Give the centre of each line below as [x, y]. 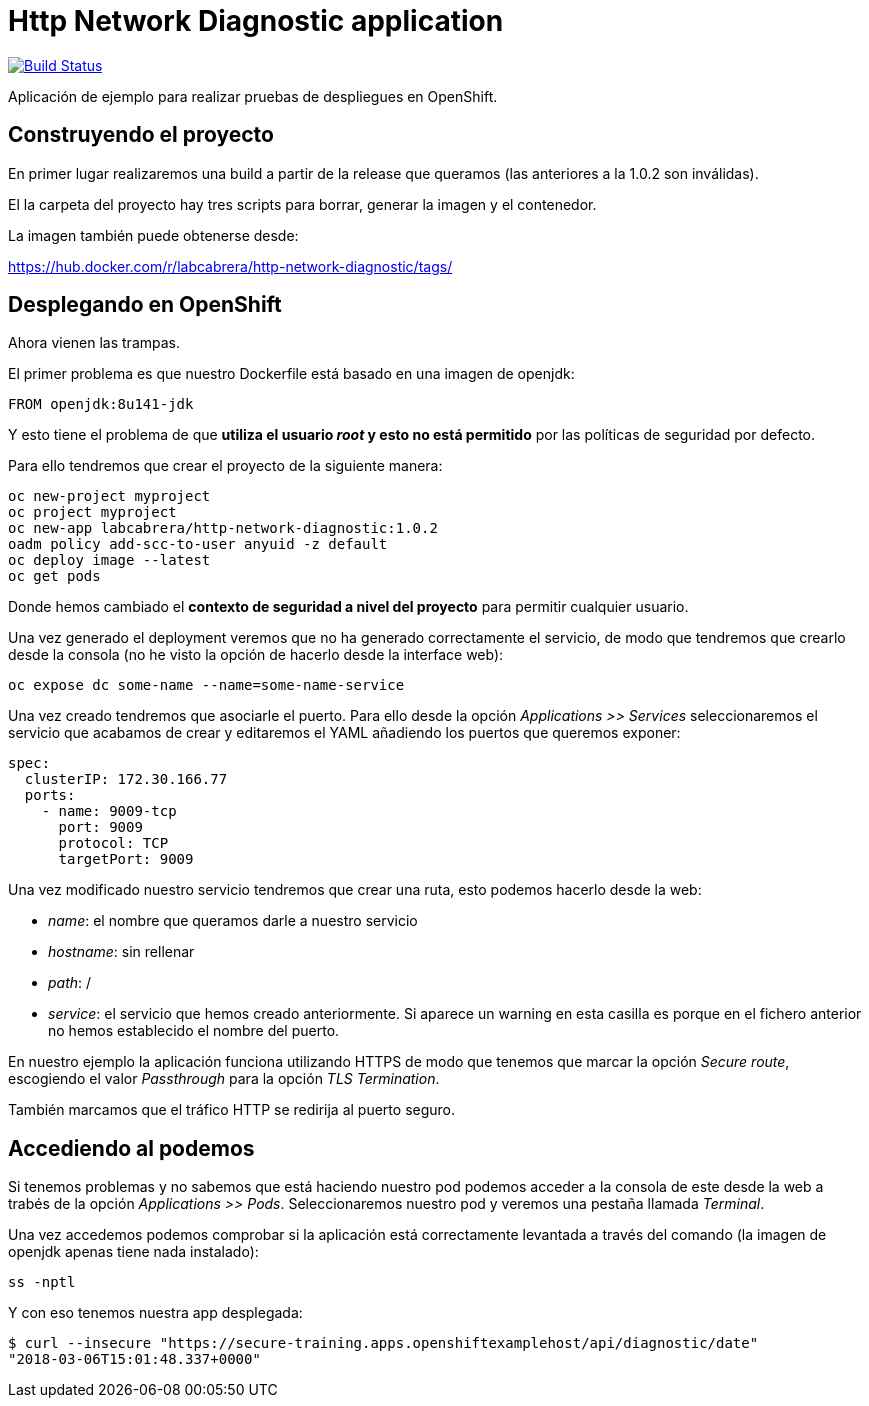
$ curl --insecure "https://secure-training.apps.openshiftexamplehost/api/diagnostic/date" [383, 1343]
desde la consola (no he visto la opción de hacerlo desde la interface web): [256, 655]
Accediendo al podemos [131, 1148]
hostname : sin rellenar [121, 952]
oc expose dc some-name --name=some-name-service [206, 685]
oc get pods [54, 576]
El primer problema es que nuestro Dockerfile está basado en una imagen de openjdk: [291, 374]
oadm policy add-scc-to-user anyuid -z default [198, 544]
